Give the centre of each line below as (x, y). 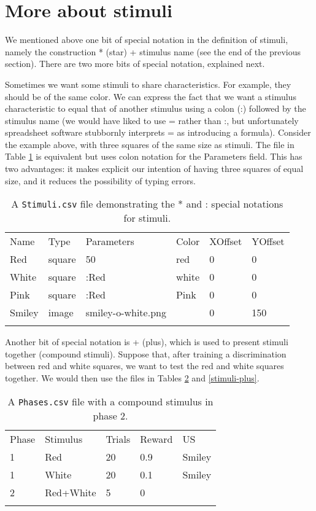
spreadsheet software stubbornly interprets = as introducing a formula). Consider (158, 132)
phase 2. (110, 415)
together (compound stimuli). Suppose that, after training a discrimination (146, 353)
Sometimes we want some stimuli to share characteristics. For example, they (148, 84)
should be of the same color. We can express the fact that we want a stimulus (151, 96)
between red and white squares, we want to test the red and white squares (145, 366)
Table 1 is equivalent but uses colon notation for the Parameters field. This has (154, 156)
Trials (118, 439)
